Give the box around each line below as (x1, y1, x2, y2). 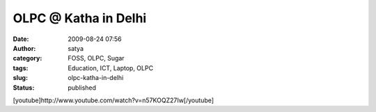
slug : (13, 74, 28, 82)
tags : (13, 63, 29, 72)
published (68, 83, 97, 92)
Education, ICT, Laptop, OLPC (68, 63, 153, 72)
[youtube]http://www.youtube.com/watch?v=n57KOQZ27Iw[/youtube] (13, 96, 214, 104)
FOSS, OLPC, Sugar (68, 54, 125, 63)
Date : (13, 35, 29, 43)
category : (13, 54, 42, 63)
